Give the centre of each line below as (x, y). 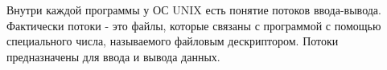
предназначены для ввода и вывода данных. (113, 56)
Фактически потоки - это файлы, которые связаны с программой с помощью (194, 25)
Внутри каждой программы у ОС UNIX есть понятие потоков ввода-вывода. (194, 10)
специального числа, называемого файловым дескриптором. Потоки (173, 41)
